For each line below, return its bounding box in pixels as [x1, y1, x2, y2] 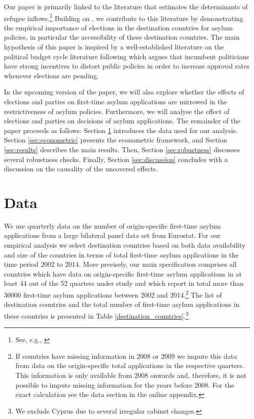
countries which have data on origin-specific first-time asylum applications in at [4, 268, 242, 279]
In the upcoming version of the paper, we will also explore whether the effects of [4, 87, 244, 97]
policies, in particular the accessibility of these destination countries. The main [4, 32, 240, 42]
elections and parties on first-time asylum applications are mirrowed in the [4, 96, 227, 106]
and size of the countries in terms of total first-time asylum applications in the [4, 249, 239, 259]
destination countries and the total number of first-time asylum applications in [4, 299, 239, 309]
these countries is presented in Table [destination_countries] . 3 [4, 309, 189, 321]
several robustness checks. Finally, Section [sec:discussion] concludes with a [4, 154, 228, 164]
